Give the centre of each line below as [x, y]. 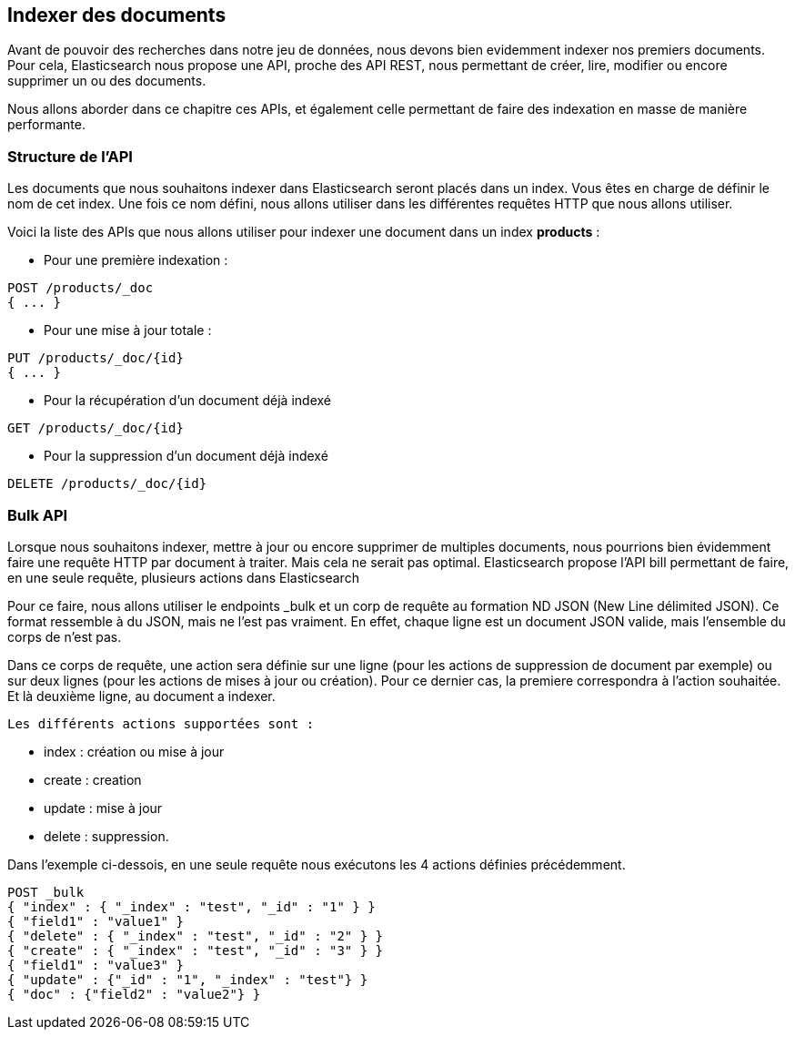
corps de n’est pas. [65, 636]
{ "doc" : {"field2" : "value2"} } [134, 994]
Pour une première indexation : [136, 260]
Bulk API [38, 515]
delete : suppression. [106, 836]
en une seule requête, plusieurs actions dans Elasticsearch [183, 577]
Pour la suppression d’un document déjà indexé [186, 456]
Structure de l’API [70, 156]
